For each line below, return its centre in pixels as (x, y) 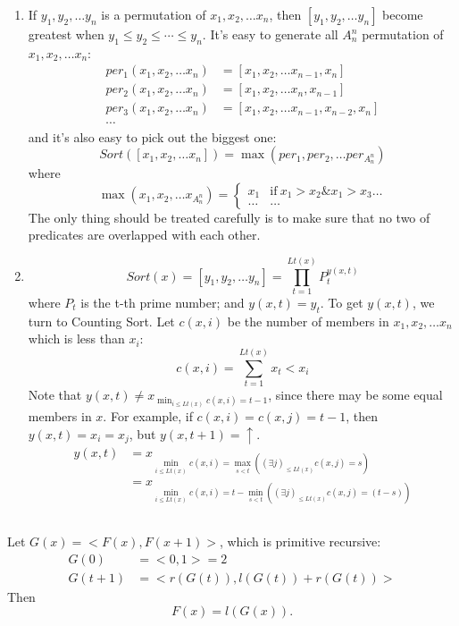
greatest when (66, 34)
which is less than (76, 338)
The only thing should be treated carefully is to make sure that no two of (229, 217)
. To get (342, 303)
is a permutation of (154, 14)
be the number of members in (308, 321)
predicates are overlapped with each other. (144, 235)
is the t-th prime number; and (163, 303)
